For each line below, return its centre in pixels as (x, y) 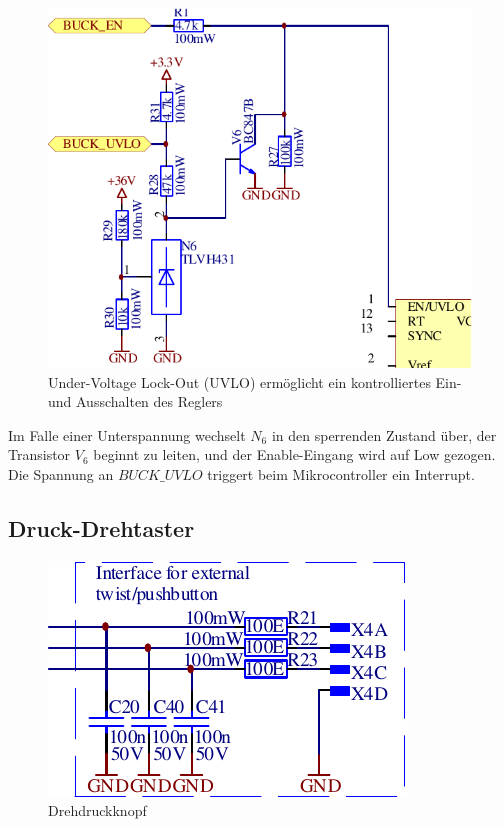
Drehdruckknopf (97, 810)
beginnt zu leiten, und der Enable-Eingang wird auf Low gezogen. (294, 454)
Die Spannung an (61, 473)
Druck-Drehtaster (101, 527)
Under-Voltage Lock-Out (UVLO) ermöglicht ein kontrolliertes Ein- (255, 381)
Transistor (39, 454)
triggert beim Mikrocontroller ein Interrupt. (341, 473)
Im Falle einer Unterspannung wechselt (127, 434)
